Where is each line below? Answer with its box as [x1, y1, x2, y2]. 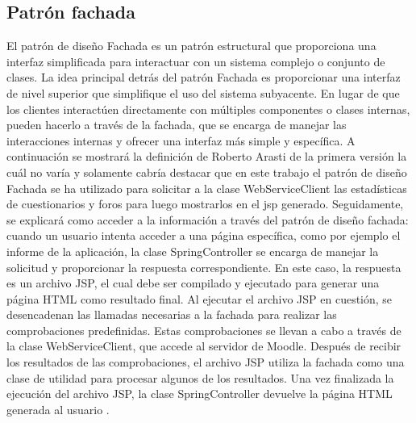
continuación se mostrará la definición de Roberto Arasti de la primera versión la [6, 148, 407, 165]
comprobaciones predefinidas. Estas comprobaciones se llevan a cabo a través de [6, 321, 401, 338]
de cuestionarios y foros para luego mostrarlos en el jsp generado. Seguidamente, [6, 195, 404, 212]
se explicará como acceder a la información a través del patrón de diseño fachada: [6, 211, 409, 228]
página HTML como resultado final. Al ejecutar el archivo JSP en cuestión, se [6, 290, 393, 307]
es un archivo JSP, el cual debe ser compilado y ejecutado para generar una [6, 274, 380, 291]
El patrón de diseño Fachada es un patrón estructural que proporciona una [6, 37, 376, 54]
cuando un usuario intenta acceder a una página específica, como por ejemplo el [6, 227, 401, 244]
